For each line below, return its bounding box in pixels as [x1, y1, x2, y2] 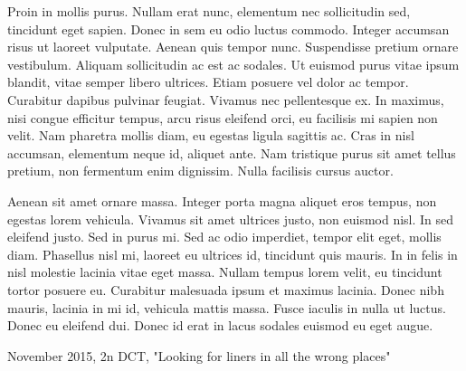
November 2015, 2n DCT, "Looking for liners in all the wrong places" [7, 346, 391, 365]
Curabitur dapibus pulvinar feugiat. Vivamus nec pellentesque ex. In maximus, [7, 90, 444, 109]
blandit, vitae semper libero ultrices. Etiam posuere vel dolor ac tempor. [7, 72, 409, 91]
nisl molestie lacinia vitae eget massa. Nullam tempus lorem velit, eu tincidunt [7, 262, 442, 281]
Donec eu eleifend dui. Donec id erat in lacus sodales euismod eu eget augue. [7, 316, 433, 335]
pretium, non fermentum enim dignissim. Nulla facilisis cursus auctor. [7, 161, 394, 180]
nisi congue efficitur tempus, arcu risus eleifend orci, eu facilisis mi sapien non [7, 108, 438, 127]
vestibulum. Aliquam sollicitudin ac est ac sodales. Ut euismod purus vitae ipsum [7, 54, 460, 73]
